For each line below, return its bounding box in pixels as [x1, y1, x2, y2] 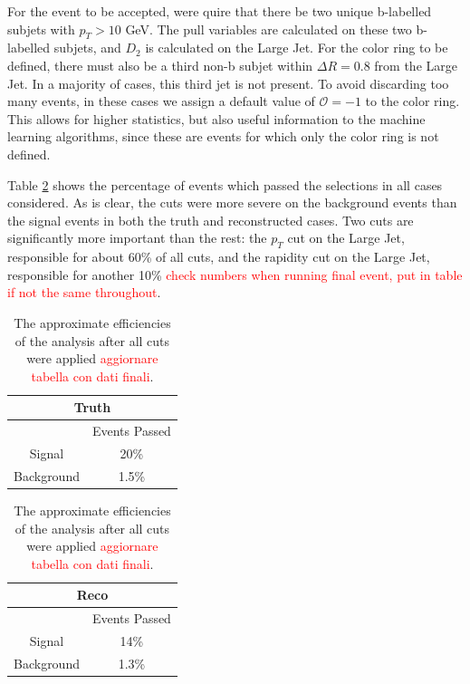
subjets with [7, 19, 75, 38]
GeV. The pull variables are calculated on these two [125, 19, 412, 38]
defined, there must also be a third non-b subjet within [7, 55, 313, 74]
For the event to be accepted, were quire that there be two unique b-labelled [7, 2, 432, 20]
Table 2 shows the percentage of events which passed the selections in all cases [7, 175, 443, 194]
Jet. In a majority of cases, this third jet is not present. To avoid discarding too [7, 73, 449, 92]
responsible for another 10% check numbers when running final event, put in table [7, 265, 463, 284]
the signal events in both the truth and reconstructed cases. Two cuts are [7, 210, 414, 229]
